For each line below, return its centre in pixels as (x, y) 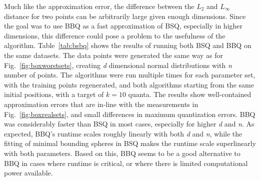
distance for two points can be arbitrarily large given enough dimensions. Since (125, 16)
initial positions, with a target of (54, 94)
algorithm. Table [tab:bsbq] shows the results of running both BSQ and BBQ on (128, 45)
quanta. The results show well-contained (190, 94)
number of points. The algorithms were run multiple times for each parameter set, (130, 75)
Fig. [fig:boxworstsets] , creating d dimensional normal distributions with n (118, 65)
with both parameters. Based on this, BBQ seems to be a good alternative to (122, 153)
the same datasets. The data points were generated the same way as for (113, 55)
